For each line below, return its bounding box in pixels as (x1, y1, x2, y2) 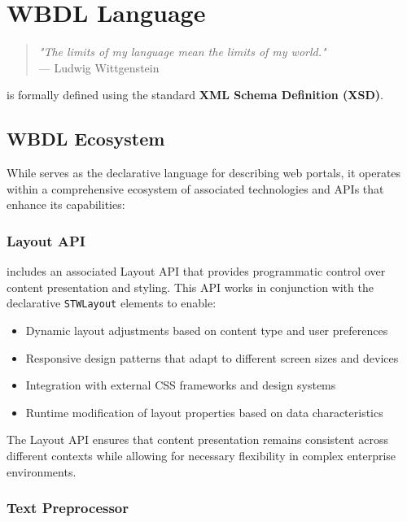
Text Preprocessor (7, 498, 129, 518)
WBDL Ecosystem (7, 126, 165, 151)
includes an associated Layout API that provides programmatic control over (7, 263, 386, 280)
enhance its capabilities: (7, 196, 125, 213)
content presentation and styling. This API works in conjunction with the (7, 278, 374, 295)
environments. (7, 463, 77, 480)
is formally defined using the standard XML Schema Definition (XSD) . (7, 86, 383, 103)
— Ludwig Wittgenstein (38, 59, 160, 76)
